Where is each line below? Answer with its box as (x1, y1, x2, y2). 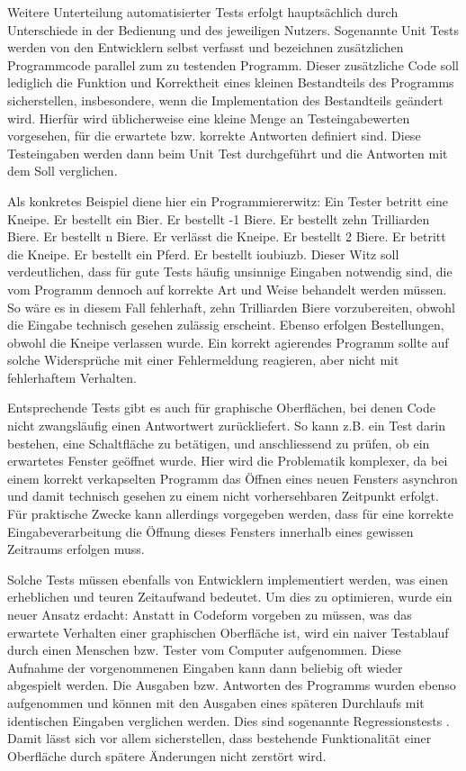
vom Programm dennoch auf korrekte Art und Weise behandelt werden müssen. (7, 279, 447, 298)
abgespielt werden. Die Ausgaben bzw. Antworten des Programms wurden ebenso (7, 676, 456, 694)
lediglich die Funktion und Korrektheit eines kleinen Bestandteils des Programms (7, 73, 454, 92)
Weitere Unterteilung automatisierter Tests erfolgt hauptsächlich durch (7, 3, 399, 21)
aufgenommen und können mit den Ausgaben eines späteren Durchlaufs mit (7, 693, 425, 712)
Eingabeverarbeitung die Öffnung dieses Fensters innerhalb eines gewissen (7, 522, 414, 540)
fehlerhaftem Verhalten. (7, 367, 137, 386)
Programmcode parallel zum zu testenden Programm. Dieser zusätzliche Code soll (7, 55, 459, 74)
